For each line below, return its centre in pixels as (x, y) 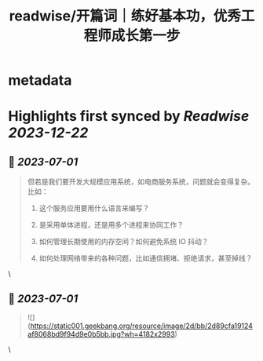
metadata (40, 80)
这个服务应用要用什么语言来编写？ (94, 208)
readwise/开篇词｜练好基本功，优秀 (125, 16)
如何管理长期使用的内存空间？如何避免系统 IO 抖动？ (124, 242)
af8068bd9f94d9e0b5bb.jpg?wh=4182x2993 (101, 334)
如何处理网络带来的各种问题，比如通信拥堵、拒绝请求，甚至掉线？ (146, 258)
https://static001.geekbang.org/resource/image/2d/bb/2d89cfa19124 (142, 326)
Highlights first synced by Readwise (129, 117)
